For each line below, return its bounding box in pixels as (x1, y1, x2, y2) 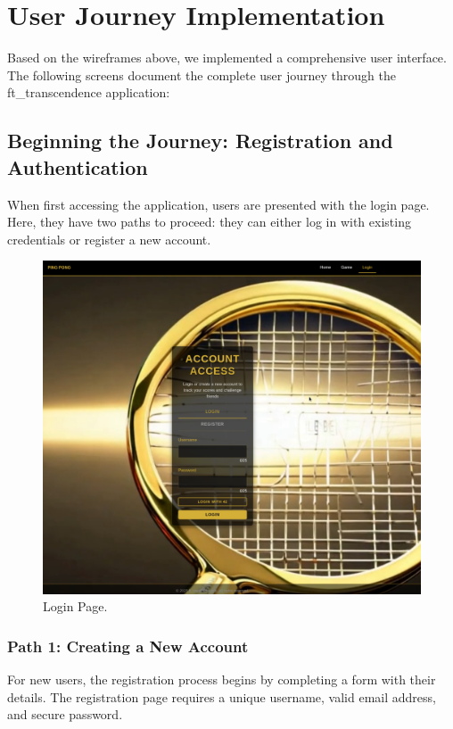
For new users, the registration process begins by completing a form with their (7, 670, 436, 689)
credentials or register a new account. (7, 229, 211, 248)
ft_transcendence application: (7, 83, 170, 102)
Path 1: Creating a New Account (7, 634, 249, 657)
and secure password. (7, 705, 123, 724)
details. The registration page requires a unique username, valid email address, (7, 687, 436, 706)
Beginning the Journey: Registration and (7, 127, 393, 154)
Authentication (7, 153, 148, 180)
